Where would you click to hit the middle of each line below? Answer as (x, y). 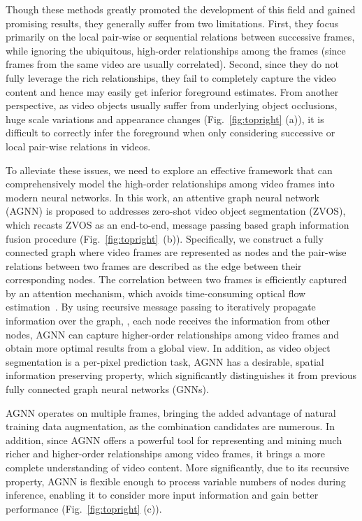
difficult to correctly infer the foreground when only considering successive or (171, 133)
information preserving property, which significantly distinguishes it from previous (181, 375)
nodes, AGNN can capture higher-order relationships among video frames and (173, 334)
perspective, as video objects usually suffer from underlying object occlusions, (172, 105)
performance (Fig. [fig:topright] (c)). (84, 508)
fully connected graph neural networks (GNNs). (107, 389)
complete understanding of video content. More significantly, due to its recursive (178, 467)
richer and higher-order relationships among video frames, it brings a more (165, 454)
